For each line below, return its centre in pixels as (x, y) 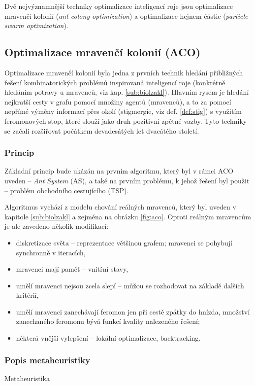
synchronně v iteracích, (51, 252)
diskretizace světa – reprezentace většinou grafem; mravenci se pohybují (124, 242)
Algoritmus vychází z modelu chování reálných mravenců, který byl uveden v (120, 207)
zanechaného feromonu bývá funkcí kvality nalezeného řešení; (108, 321)
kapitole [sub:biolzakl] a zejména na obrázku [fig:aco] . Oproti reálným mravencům (128, 216)
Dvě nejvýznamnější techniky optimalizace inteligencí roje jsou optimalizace (119, 6)
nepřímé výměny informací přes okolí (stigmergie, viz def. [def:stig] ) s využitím (123, 111)
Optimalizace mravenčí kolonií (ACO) (103, 52)
